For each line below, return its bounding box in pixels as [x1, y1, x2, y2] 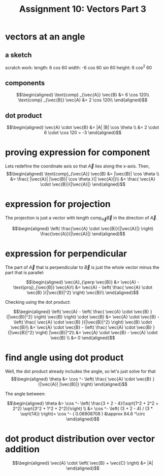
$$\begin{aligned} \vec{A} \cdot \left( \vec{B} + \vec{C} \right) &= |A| [12, 460, 154, 466]
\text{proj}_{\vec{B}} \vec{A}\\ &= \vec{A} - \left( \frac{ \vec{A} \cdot [13, 284, 153, 290]
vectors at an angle [5, 31, 85, 42]
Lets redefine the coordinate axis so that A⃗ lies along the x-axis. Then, [5, 163, 150, 169]
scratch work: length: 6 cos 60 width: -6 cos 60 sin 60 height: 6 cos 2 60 [5, 64, 152, 70]
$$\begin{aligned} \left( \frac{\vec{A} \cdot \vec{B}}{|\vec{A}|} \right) [12, 225, 154, 231]
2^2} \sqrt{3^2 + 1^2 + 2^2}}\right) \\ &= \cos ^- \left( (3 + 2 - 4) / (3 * [12, 405, 153, 412]
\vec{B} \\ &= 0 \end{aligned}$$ [50, 335, 115, 341]
